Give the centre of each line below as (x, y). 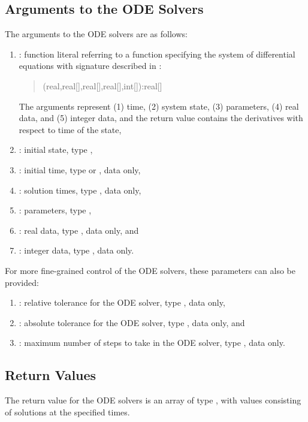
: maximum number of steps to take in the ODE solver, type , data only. (152, 343)
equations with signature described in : (90, 66)
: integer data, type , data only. (76, 250)
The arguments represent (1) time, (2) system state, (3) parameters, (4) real (159, 106)
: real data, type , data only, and (79, 230)
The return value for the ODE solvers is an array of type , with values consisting (153, 400)
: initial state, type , (56, 150)
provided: (22, 282)
